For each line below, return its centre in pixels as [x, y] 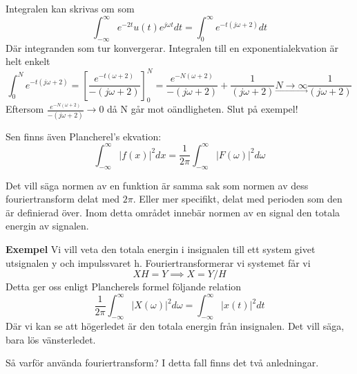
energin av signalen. [47, 226]
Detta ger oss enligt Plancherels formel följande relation [124, 287]
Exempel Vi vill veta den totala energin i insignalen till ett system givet [161, 249]
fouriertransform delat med [63, 199]
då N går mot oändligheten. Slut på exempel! [203, 109]
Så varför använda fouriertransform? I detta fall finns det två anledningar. [162, 363]
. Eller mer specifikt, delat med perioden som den [238, 199]
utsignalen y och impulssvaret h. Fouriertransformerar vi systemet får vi [158, 262]
